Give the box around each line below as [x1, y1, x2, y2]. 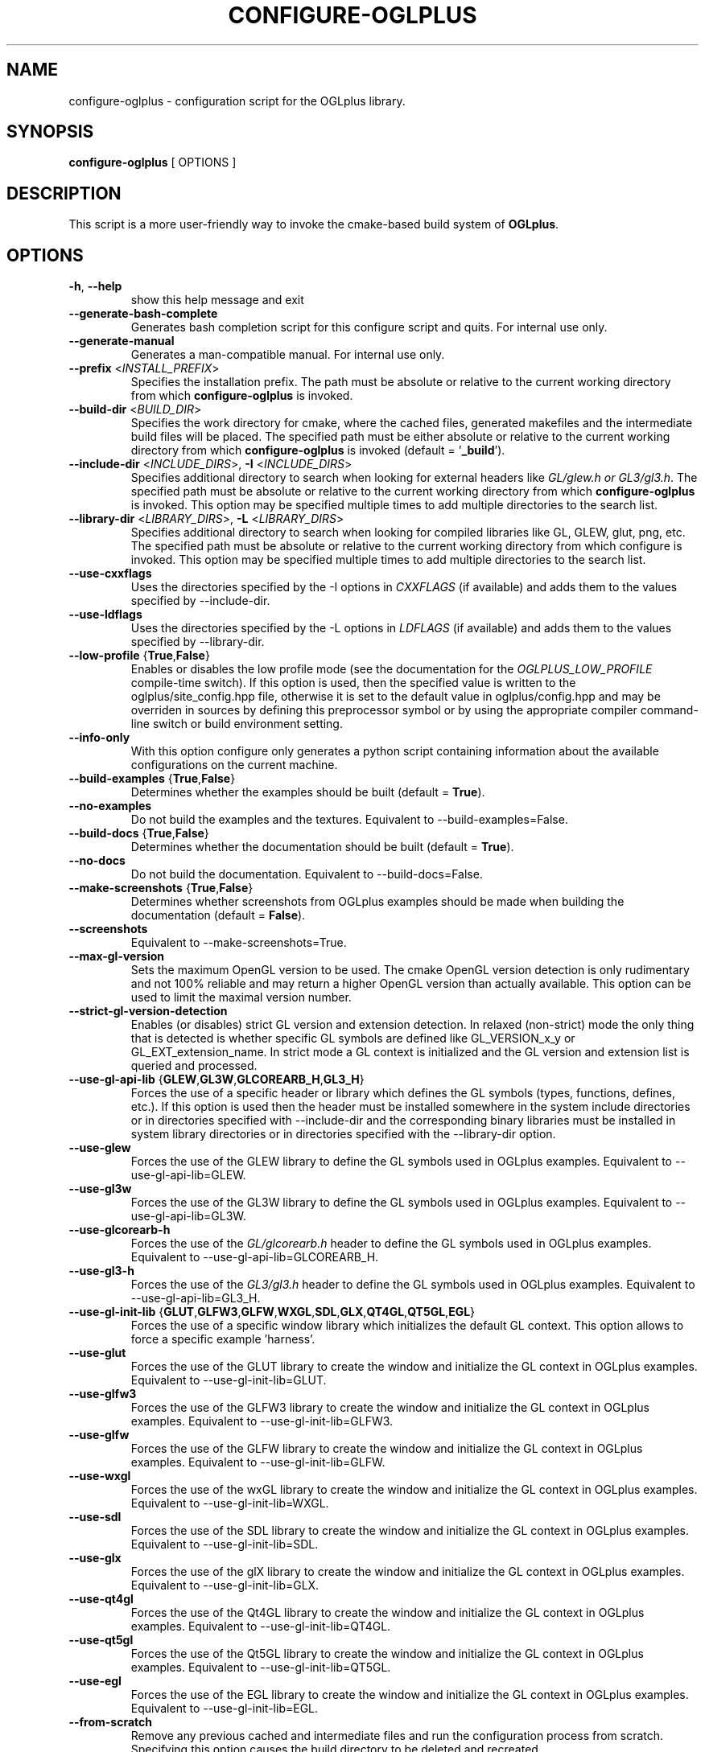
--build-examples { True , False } [68, 771, 236, 786]
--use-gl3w [68, 1182, 132, 1196]
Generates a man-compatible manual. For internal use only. [130, 348, 445, 362]
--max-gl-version [68, 949, 165, 964]
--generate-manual [68, 334, 175, 348]
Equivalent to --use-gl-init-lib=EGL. [130, 1701, 319, 1716]
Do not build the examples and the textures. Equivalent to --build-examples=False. [130, 812, 568, 827]
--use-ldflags [68, 607, 142, 622]
